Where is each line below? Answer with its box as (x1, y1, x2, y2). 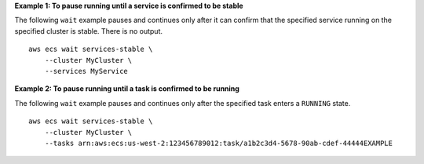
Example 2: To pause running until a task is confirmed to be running (14, 84, 239, 93)
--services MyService (44, 67, 129, 75)
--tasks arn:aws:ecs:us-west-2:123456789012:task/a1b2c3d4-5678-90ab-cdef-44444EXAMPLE (44, 138, 393, 148)
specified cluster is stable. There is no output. (14, 26, 163, 35)
